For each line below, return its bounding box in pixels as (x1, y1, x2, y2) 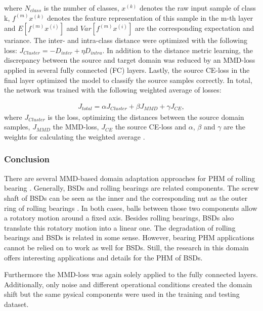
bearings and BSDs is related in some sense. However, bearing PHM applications (4, 232, 254, 243)
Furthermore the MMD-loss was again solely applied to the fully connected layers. (4, 269, 258, 280)
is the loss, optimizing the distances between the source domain (48, 111, 244, 122)
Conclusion (4, 153, 50, 165)
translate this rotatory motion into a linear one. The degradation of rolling (4, 222, 236, 233)
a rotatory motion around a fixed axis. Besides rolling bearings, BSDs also (4, 212, 234, 223)
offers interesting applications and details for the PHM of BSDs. (4, 252, 203, 262)
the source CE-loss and (115, 121, 187, 132)
